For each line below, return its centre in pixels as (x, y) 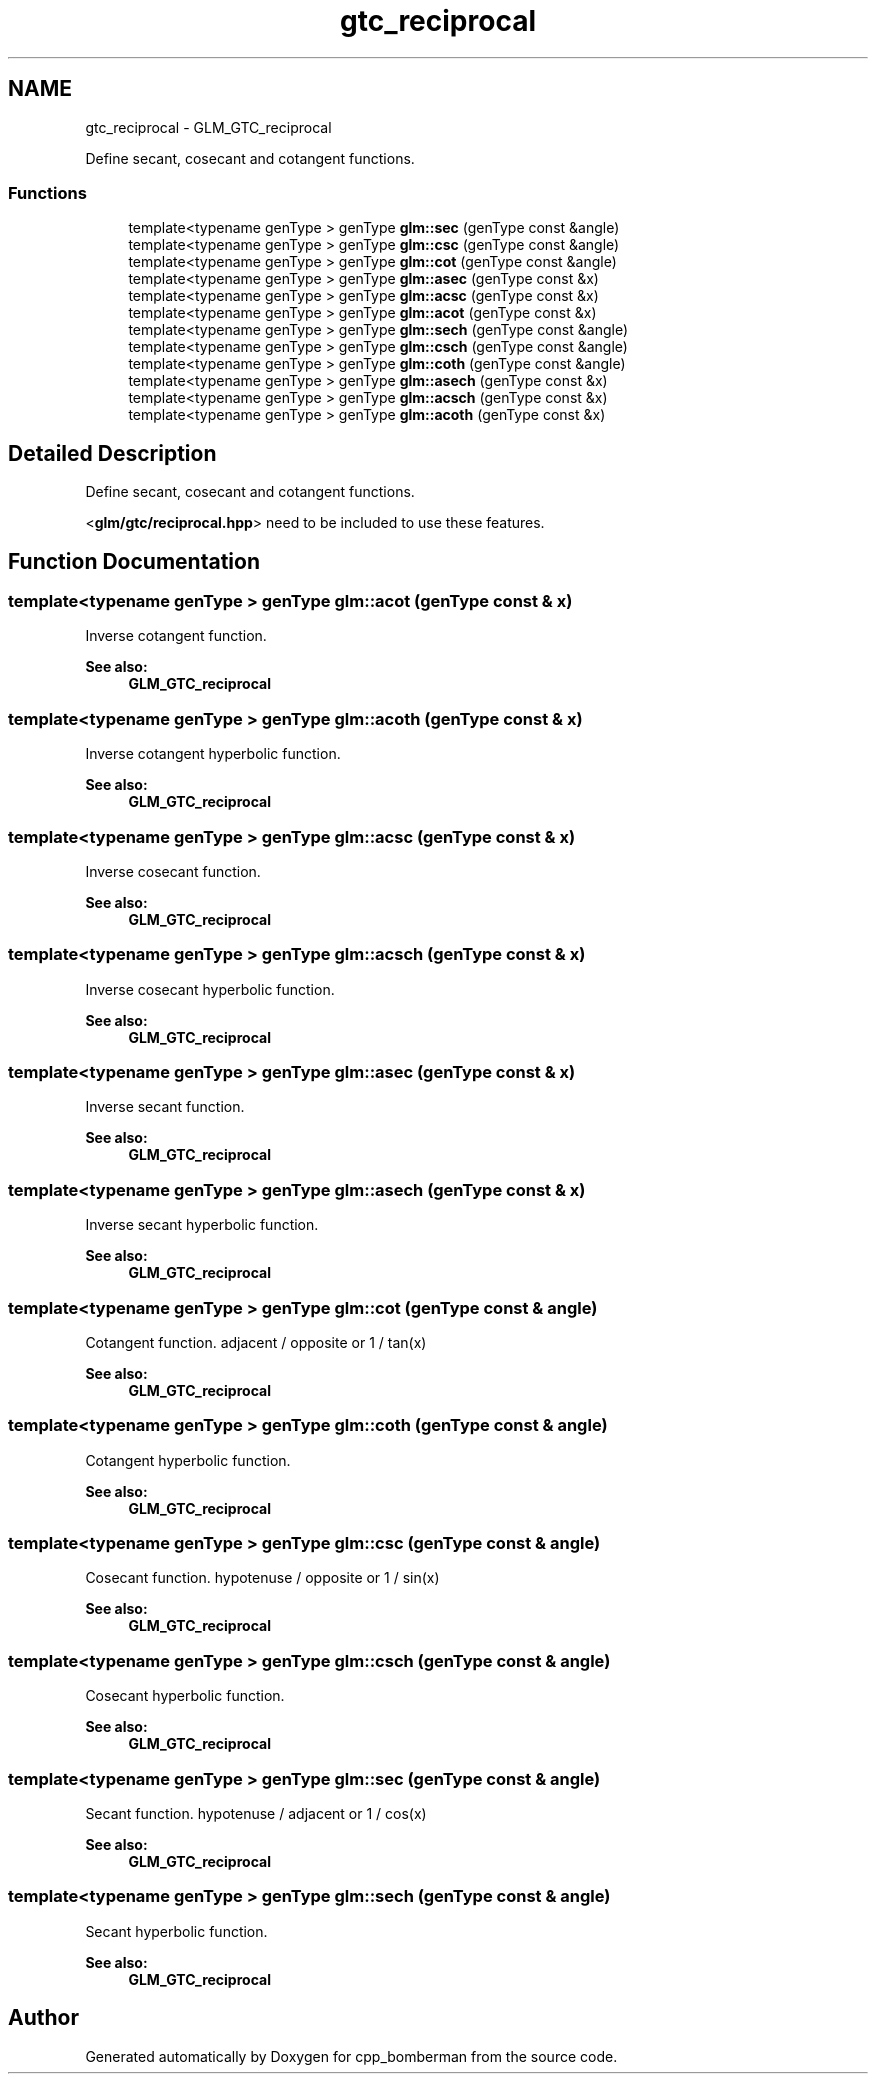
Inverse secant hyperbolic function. (202, 1225)
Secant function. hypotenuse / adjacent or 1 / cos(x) (256, 1813)
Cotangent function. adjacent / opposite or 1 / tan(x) (256, 1342)
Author (43, 2018)
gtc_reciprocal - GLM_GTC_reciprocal (208, 127)
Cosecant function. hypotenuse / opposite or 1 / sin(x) (262, 1578)
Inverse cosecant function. (173, 871)
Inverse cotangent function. (176, 636)
